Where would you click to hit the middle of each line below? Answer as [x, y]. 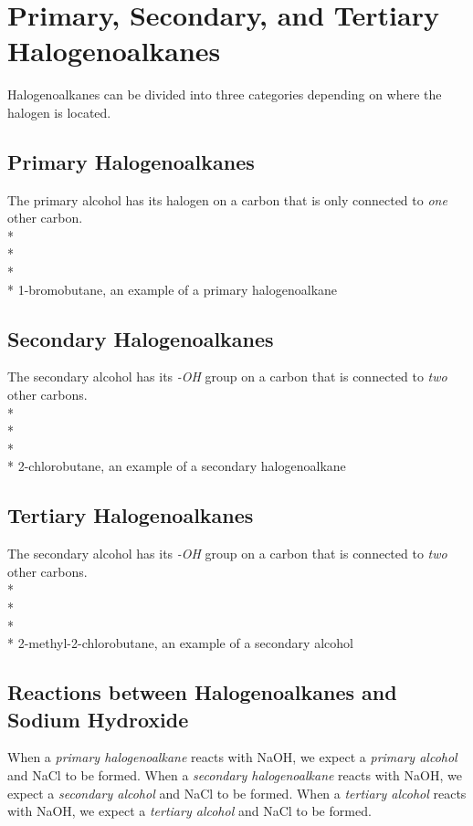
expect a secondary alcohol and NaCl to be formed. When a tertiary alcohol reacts [237, 793]
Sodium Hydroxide [98, 719]
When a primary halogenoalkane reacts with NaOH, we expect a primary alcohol [232, 757]
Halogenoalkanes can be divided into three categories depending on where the [225, 94]
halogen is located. [59, 112]
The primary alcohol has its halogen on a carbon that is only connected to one [227, 199]
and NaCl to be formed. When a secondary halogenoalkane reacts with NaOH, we [235, 774]
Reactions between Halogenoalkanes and [202, 692]
